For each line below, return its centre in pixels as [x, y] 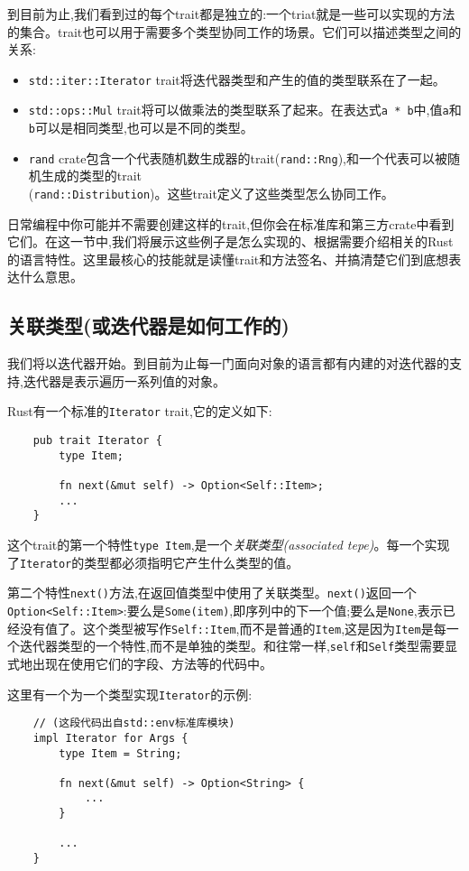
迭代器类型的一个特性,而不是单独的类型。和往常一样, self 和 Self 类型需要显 [239, 646]
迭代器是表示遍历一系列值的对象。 [124, 380]
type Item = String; [120, 753]
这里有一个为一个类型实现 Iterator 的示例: [130, 694]
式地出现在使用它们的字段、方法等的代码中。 [140, 663]
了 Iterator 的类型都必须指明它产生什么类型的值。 [153, 562]
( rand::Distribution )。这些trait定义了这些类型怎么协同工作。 [211, 193]
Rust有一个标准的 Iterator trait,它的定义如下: [140, 411]
